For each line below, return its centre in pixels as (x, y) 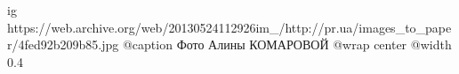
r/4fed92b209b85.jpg (63, 44)
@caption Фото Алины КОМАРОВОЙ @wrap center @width (287, 44)
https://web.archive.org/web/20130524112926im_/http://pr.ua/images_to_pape (229, 27)
